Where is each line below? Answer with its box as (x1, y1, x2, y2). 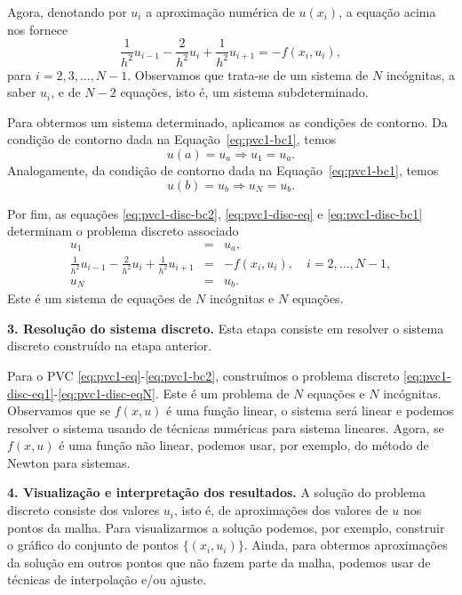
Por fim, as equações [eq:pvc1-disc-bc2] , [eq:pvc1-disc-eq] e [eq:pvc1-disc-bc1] (7, 204, 423, 222)
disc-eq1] (7, 383, 54, 402)
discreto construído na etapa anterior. (7, 336, 212, 355)
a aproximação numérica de (146, 3, 295, 20)
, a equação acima (339, 3, 436, 20)
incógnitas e (209, 289, 275, 308)
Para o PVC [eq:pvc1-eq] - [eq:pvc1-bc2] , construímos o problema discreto (7, 366, 400, 384)
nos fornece (7, 20, 68, 38)
